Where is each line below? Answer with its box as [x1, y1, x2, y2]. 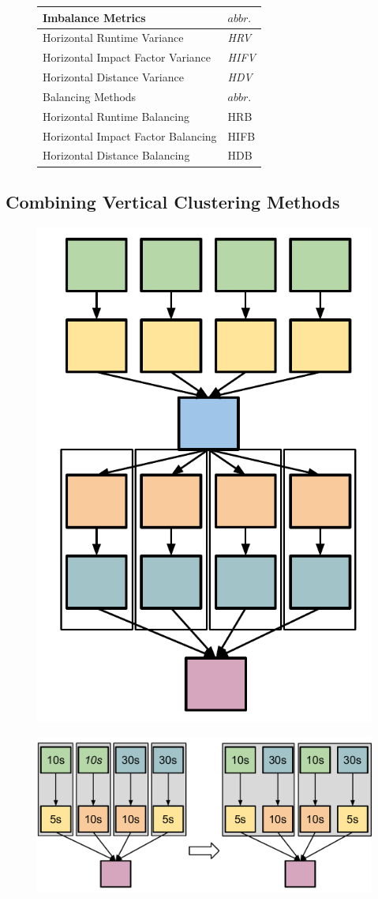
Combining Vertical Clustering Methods [6, 189, 340, 213]
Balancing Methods [43, 88, 137, 104]
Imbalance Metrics [43, 9, 146, 25]
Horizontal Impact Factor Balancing [43, 127, 217, 144]
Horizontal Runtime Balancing [43, 107, 189, 124]
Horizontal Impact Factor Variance [43, 49, 211, 66]
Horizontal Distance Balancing [43, 147, 190, 164]
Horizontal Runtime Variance [43, 29, 184, 46]
